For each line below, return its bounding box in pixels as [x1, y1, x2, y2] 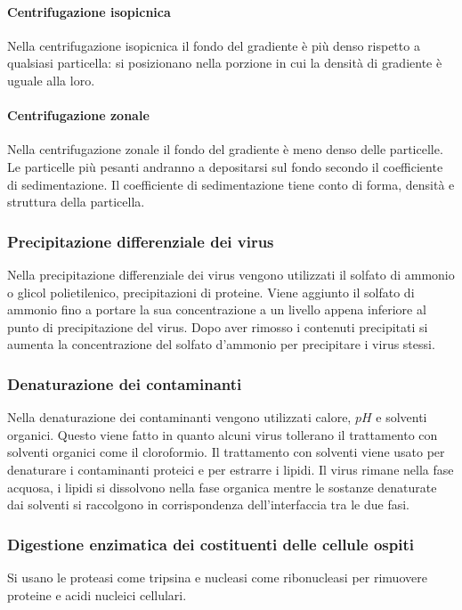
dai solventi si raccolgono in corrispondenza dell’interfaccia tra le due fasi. [7, 495, 410, 514]
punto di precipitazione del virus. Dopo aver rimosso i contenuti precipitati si [7, 317, 428, 336]
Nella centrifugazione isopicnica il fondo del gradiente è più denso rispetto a [7, 36, 420, 54]
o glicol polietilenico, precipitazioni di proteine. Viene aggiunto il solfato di [7, 282, 415, 301]
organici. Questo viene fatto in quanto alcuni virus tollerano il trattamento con [7, 425, 438, 443]
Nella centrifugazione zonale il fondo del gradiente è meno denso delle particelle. [7, 140, 443, 159]
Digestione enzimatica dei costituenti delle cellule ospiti [7, 533, 414, 555]
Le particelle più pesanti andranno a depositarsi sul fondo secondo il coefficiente [7, 157, 443, 175]
